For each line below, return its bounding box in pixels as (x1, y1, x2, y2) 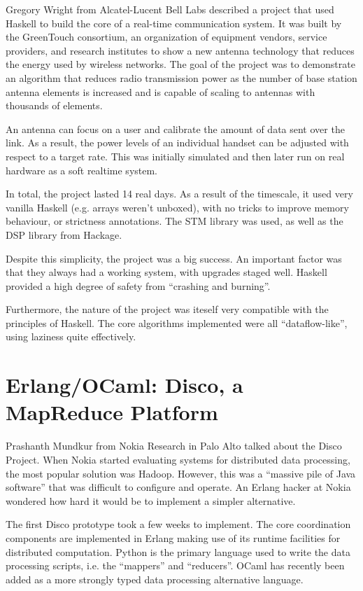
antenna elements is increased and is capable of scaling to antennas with (6, 84, 315, 99)
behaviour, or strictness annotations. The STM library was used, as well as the (6, 214, 343, 228)
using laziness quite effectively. (6, 329, 136, 344)
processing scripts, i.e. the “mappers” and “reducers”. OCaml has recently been (6, 558, 345, 573)
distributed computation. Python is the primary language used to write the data (6, 544, 350, 559)
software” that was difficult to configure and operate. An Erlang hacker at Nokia (6, 480, 351, 494)
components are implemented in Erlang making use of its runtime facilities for (6, 530, 341, 545)
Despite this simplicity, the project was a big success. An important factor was (6, 251, 342, 265)
